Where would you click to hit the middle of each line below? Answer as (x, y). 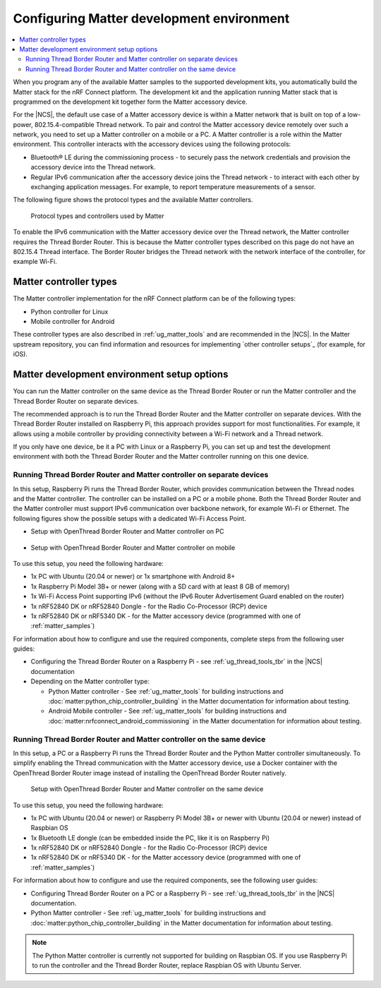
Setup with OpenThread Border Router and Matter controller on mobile (133, 548)
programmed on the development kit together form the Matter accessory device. (130, 102)
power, (23, 124)
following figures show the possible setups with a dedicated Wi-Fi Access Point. (129, 518)
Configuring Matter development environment (151, 18)
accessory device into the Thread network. (93, 167)
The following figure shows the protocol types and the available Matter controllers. (133, 200)
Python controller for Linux (69, 311)
